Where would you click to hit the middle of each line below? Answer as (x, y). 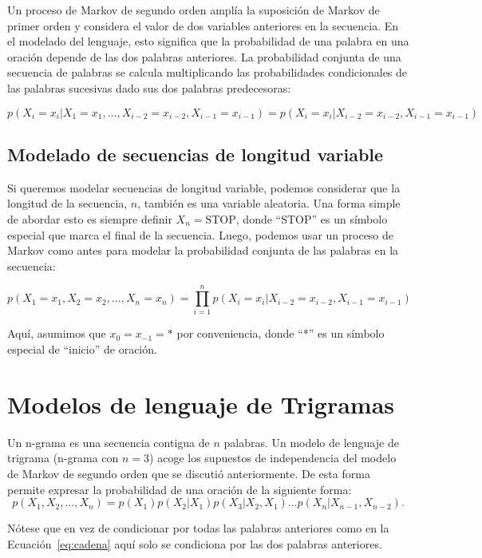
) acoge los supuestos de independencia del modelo (273, 458)
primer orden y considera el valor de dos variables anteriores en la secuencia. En (203, 25)
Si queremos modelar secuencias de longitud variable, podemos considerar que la (204, 187)
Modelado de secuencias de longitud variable (196, 154)
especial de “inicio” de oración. (82, 349)
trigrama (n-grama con (63, 458)
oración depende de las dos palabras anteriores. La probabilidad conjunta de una (204, 56)
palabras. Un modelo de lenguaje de (311, 442)
